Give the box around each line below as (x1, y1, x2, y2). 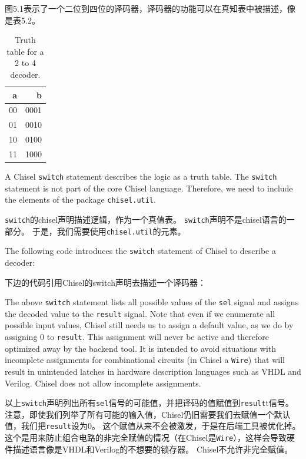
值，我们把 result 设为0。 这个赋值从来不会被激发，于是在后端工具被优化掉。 (5, 420, 301, 432)
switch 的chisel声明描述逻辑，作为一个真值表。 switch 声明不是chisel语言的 (5, 213, 287, 225)
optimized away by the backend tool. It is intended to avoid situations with (5, 342, 277, 354)
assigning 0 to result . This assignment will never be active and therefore (5, 331, 270, 342)
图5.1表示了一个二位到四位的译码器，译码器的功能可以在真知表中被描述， (5, 2, 287, 14)
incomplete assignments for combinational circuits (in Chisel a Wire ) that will (5, 354, 285, 366)
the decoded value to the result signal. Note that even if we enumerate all (5, 307, 275, 319)
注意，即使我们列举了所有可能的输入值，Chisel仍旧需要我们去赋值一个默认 (5, 408, 291, 420)
